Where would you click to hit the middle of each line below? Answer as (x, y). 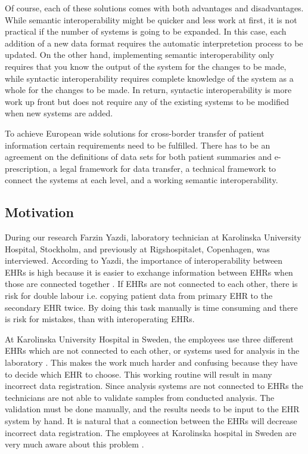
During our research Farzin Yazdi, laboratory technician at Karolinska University (153, 237)
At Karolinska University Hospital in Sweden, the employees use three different (149, 339)
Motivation (39, 212)
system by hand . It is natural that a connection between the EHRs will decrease (151, 421)
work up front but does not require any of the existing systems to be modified (147, 101)
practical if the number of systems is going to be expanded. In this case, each (146, 31)
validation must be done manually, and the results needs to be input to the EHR (152, 409)
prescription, (28, 168)
